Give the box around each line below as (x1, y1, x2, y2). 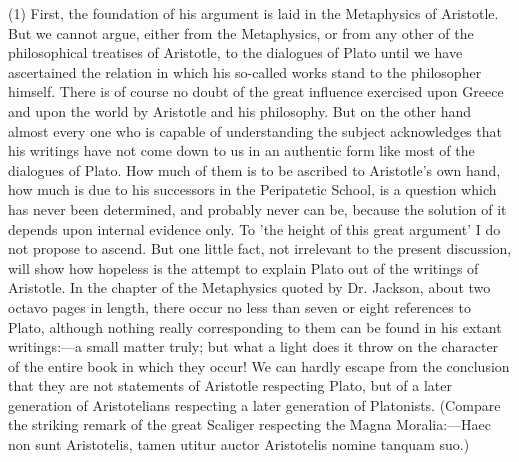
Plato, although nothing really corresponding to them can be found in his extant (8, 316, 502, 337)
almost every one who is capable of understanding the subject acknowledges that (8, 120, 502, 141)
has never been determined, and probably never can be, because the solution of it (8, 198, 507, 219)
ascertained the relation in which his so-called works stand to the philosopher (8, 61, 482, 82)
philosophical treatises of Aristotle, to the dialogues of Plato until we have (8, 42, 463, 63)
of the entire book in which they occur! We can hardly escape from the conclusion (8, 355, 510, 376)
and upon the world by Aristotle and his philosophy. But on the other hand (8, 100, 472, 121)
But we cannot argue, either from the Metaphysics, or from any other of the (8, 22, 474, 43)
